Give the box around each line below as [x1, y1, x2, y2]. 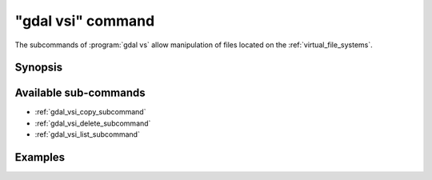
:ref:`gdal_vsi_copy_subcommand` [34, 107, 146, 117]
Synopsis [14, 61, 63, 74]
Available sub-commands [14, 86, 146, 100]
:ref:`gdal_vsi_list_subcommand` [34, 130, 140, 139]
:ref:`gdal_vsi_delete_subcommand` [34, 118, 151, 128]
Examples [14, 150, 66, 164]
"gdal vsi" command [14, 12, 155, 30]
